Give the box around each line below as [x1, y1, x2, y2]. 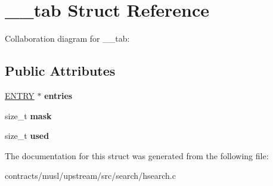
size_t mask [5, 109, 52, 122]
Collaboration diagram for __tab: [5, 32, 130, 45]
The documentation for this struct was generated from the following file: [5, 149, 269, 162]
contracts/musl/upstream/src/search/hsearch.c [5, 169, 176, 182]
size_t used [5, 129, 49, 142]
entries [44, 89, 73, 101]
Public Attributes [5, 61, 116, 80]
